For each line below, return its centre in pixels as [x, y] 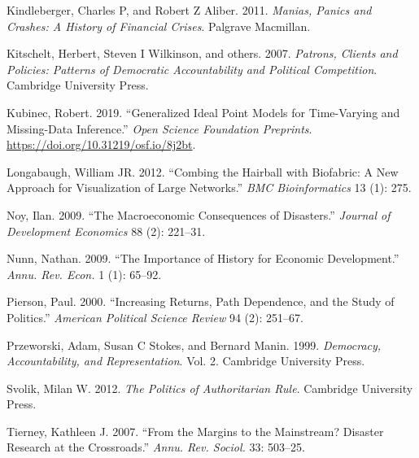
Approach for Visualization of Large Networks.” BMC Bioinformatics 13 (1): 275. [209, 188]
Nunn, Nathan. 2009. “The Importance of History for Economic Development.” [203, 258]
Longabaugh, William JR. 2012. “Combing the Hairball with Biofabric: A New [203, 171]
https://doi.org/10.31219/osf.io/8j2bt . [101, 144]
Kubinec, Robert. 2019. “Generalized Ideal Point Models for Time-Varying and [203, 112]
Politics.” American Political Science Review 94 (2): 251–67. [155, 317]
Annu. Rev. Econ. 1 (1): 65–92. [84, 274]
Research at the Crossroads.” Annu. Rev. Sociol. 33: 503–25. [156, 447]
